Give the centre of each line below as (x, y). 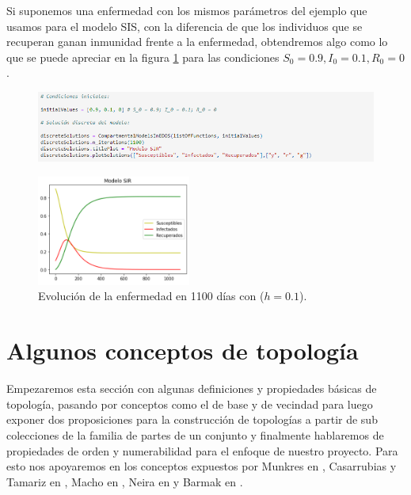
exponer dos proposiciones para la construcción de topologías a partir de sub (192, 419)
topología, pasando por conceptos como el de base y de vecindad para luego (190, 404)
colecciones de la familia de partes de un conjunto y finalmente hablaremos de (195, 434)
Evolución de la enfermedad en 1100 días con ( (151, 296)
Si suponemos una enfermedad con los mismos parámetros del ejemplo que (187, 10)
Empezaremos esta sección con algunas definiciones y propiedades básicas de (192, 388)
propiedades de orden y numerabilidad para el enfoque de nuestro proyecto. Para (202, 450)
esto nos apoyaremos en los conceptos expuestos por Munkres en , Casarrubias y (202, 466)
